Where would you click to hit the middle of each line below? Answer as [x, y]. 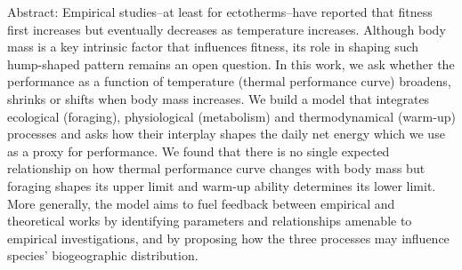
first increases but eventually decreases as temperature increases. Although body [227, 29]
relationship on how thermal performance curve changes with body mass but [216, 168]
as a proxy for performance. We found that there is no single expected [199, 151]
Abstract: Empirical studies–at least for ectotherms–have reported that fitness [220, 12]
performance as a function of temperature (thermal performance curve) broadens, [229, 81]
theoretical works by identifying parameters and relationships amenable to [210, 221]
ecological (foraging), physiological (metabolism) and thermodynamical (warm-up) [231, 116]
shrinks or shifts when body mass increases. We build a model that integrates [219, 98]
